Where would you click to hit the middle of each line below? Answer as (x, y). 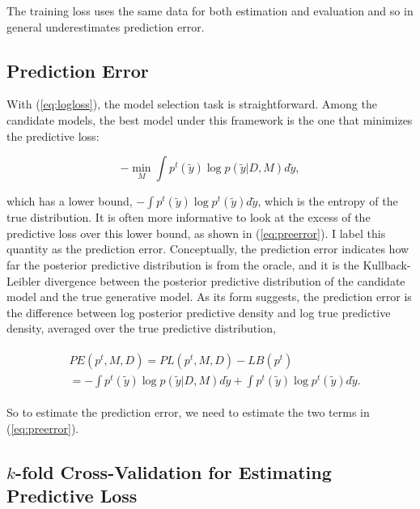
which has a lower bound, (70, 201)
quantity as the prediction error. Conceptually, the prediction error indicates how (208, 249)
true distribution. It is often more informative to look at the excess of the (189, 217)
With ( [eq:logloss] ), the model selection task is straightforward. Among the (192, 104)
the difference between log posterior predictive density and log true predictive (199, 312)
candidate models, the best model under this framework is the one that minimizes (210, 119)
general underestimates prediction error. (106, 26)
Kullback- (387, 264)
